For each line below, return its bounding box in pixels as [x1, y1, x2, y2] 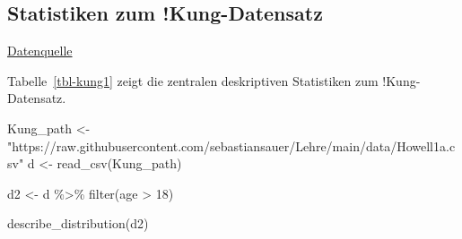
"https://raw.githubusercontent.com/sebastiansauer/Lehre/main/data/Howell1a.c [7, 136, 456, 155]
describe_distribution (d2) [7, 214, 149, 233]
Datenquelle [7, 41, 73, 60]
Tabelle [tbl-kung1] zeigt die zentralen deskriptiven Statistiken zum [7, 71, 379, 90]
